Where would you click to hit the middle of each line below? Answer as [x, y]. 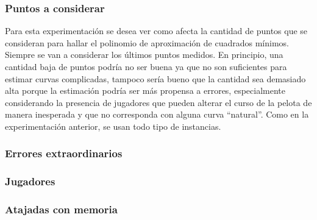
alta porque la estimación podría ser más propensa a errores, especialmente [145, 90]
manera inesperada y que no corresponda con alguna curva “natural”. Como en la [157, 114]
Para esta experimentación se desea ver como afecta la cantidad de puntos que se [156, 31]
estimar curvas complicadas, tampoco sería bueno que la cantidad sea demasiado [155, 78]
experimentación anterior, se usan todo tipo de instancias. [113, 126]
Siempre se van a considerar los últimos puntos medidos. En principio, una [144, 55]
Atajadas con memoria [61, 209]
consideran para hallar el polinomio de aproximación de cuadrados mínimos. [147, 42]
